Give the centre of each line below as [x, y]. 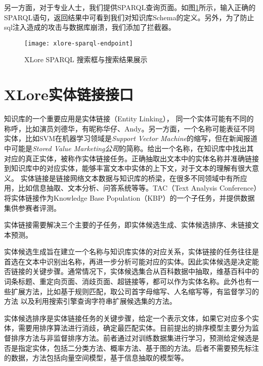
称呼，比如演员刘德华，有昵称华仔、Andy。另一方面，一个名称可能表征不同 [129, 128]
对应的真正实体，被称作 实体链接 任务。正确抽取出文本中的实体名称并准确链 [128, 158]
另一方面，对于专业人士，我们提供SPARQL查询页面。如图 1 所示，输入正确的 [130, 7]
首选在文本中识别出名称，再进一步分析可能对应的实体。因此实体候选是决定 [128, 261]
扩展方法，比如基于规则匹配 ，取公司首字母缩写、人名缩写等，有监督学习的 [135, 291]
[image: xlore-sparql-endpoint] [79, 43]
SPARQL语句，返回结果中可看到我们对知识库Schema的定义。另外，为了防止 [129, 17]
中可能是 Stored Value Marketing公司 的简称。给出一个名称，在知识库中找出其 [129, 148]
